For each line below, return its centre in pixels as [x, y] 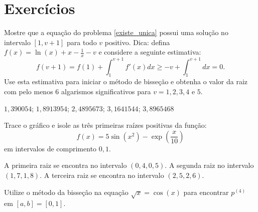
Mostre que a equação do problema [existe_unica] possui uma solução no [116, 32]
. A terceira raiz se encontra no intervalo [102, 175]
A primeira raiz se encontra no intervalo [66, 165]
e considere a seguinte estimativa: [150, 52]
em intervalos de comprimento [50, 148]
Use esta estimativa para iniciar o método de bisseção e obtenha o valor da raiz [126, 81]
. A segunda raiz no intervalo [209, 165]
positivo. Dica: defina [137, 42]
